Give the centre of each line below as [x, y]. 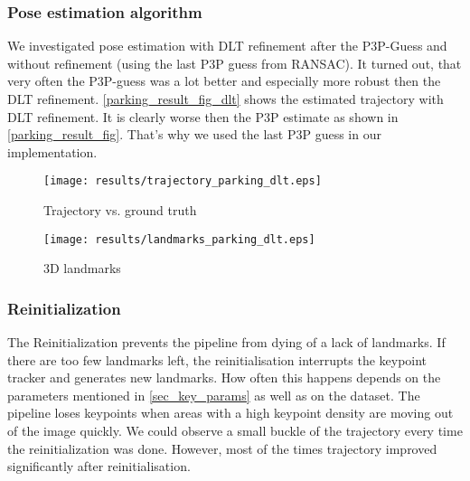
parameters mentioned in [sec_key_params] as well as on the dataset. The [214, 395]
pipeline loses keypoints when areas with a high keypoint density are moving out [230, 413]
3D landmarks [82, 268]
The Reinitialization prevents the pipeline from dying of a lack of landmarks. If [226, 342]
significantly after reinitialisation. [99, 466]
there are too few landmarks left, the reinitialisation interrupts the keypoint [217, 359]
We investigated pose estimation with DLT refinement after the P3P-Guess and [227, 46]
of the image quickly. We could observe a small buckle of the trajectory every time [235, 431]
